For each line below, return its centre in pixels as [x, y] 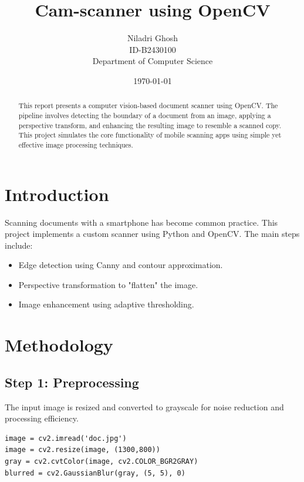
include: [19, 245]
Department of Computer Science [153, 61]
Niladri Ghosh [153, 38]
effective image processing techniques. [76, 144]
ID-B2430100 [153, 49]
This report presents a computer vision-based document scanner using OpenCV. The [148, 106]
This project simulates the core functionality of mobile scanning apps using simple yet [150, 135]
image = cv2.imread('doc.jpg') [66, 438]
